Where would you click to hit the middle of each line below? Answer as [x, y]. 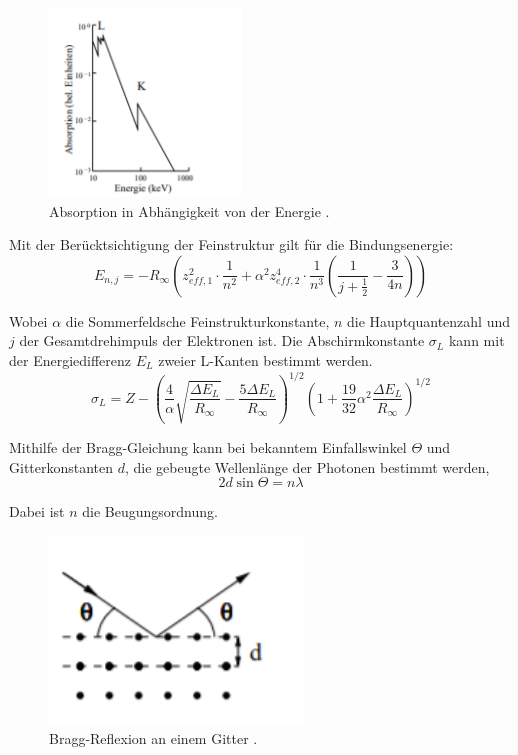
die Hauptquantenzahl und [428, 320]
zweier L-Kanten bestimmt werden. [265, 359]
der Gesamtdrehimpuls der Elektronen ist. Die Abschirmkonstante [222, 340]
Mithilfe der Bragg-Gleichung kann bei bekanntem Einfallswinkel [208, 446]
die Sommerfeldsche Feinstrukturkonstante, [197, 320]
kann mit [476, 340]
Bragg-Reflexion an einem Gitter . [153, 738]
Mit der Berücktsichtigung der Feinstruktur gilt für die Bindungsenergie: [231, 244]
